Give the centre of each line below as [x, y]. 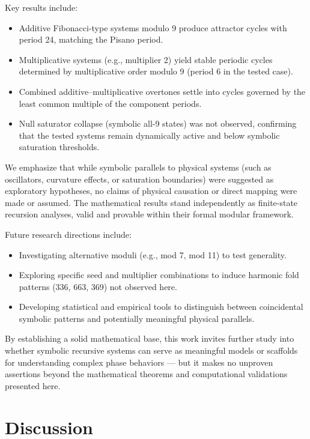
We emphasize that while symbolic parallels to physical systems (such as [138, 167]
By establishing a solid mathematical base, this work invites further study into [150, 338]
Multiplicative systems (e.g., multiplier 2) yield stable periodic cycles [146, 59]
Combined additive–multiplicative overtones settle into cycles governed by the [162, 91]
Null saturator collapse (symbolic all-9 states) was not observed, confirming [158, 123]
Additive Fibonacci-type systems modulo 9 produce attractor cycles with [153, 27]
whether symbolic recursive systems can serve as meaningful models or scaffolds [151, 350]
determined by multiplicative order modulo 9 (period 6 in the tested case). [156, 71]
